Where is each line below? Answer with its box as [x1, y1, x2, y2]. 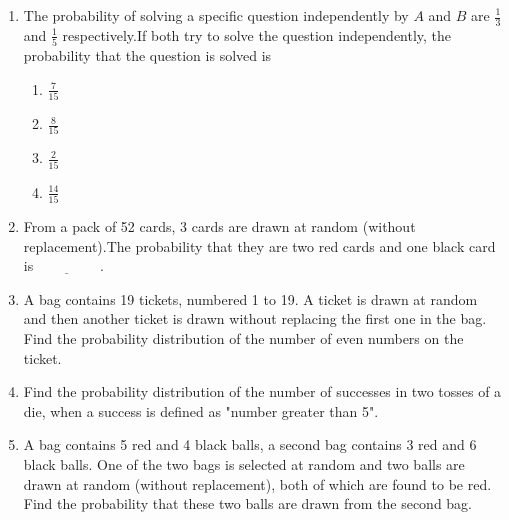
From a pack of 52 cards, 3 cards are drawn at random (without [23, 215, 416, 236]
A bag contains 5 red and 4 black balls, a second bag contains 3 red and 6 [23, 434, 477, 455]
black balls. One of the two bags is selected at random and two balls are [23, 453, 465, 474]
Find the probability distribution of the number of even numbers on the [23, 327, 464, 348]
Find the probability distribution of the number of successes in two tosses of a [23, 381, 502, 402]
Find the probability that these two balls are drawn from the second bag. [23, 493, 473, 514]
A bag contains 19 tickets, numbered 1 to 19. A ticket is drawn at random [23, 288, 478, 309]
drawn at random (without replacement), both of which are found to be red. [23, 473, 492, 494]
